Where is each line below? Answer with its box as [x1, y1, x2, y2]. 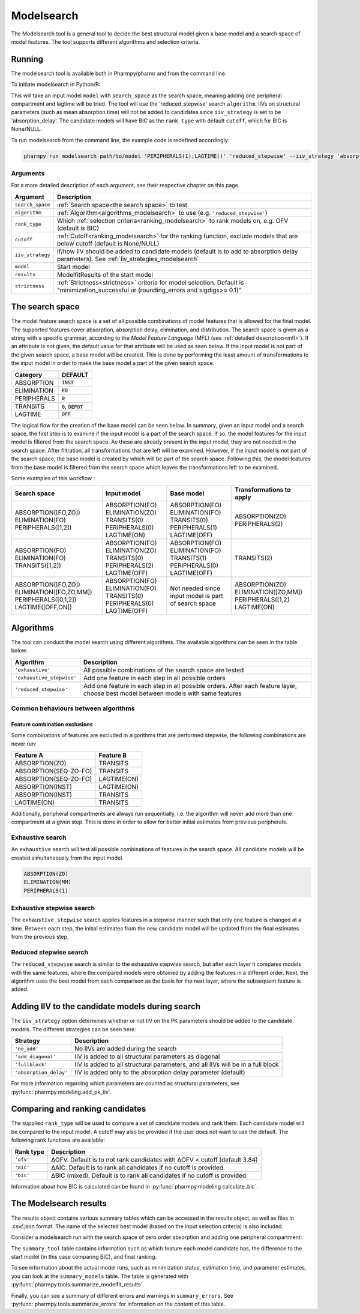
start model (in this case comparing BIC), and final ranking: [11, 1253, 157, 1261]
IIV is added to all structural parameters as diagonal [74, 1052, 220, 1061]
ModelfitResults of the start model [57, 270, 153, 279]
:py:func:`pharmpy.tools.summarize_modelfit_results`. [11, 1281, 144, 1288]
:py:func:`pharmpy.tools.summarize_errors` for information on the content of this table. [11, 1300, 226, 1308]
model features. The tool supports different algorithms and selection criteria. [11, 38, 200, 45]
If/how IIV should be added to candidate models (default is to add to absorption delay [57, 247, 298, 255]
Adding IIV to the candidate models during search [11, 1001, 201, 1011]
